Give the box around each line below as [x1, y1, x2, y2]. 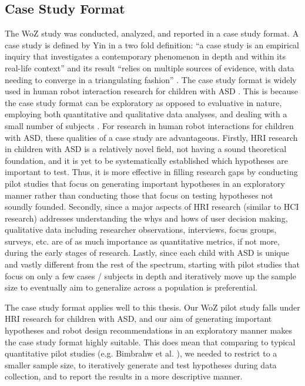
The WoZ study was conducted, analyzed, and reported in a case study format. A [5, 27, 299, 39]
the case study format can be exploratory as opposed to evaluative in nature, [5, 96, 282, 108]
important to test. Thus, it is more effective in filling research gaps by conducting [5, 166, 298, 178]
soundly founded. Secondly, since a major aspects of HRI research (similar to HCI [5, 200, 299, 213]
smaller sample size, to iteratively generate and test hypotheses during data [5, 358, 277, 371]
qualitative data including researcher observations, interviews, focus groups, [5, 223, 277, 236]
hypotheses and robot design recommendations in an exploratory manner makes [5, 324, 293, 336]
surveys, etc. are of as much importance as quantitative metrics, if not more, [5, 235, 280, 247]
